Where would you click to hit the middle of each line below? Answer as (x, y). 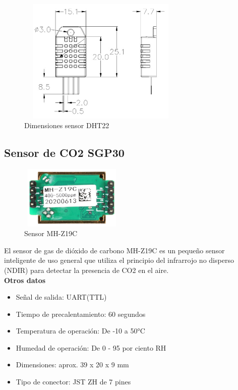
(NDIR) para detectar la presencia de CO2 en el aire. (86, 270)
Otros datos (25, 280)
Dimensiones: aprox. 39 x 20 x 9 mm (72, 365)
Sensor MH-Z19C (51, 233)
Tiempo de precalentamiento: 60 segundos (81, 314)
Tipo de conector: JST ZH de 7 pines (73, 382)
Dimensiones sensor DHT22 (67, 125)
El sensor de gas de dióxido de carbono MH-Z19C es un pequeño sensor (114, 250)
